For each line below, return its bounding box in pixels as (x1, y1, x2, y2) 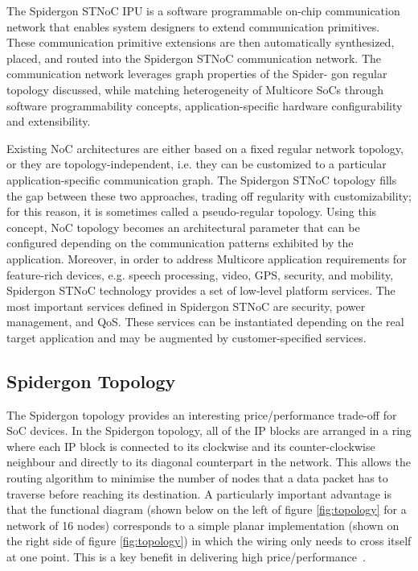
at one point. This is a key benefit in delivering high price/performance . (6, 548, 366, 565)
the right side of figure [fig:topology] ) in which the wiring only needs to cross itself (6, 532, 412, 549)
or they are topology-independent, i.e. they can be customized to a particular (6, 155, 387, 172)
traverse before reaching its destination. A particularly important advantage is (6, 485, 391, 502)
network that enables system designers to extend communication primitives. (6, 18, 380, 35)
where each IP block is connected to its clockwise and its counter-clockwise (6, 437, 375, 454)
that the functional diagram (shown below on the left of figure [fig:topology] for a (6, 501, 407, 518)
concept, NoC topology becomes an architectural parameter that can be (6, 218, 360, 235)
